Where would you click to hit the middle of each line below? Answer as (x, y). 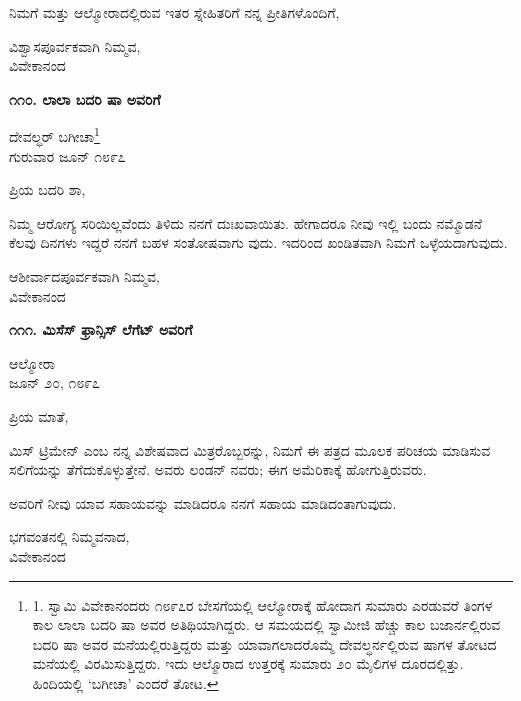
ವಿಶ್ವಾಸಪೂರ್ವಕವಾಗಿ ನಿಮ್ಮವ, (75, 45)
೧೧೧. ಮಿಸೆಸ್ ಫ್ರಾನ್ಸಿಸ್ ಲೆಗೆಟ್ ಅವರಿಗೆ (101, 329)
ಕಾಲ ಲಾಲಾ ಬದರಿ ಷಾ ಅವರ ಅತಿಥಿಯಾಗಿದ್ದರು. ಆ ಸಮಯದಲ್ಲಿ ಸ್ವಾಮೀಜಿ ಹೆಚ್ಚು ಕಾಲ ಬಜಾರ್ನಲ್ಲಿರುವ (266, 624)
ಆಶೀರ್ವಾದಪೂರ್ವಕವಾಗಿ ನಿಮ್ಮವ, (84, 276)
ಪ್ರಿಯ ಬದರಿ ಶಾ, (47, 189)
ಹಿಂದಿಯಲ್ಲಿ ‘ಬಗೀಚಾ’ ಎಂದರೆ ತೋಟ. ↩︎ (125, 682)
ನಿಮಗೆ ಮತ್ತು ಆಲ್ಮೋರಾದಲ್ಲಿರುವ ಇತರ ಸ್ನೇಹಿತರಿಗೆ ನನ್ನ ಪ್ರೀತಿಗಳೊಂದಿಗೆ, (174, 12)
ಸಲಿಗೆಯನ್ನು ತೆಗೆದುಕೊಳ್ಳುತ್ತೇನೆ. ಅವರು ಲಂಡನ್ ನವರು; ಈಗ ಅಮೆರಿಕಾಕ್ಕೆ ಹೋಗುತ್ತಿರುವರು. (218, 469)
